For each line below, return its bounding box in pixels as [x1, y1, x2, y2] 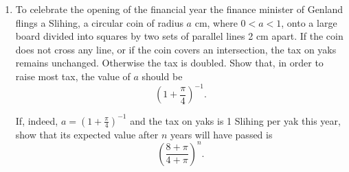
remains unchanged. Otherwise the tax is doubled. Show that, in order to [15, 56, 324, 70]
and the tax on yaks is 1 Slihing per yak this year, [130, 113, 341, 127]
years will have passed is [170, 127, 273, 141]
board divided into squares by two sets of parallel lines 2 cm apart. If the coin [15, 29, 344, 43]
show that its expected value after [15, 127, 159, 141]
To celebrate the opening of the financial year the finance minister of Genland [15, 2, 344, 16]
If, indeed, [15, 113, 58, 127]
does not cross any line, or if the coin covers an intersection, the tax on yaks [15, 42, 337, 56]
